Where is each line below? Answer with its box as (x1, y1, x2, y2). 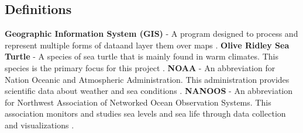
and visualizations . (5, 118, 74, 131)
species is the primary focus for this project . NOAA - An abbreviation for (5, 61, 276, 73)
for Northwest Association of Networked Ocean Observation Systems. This (5, 96, 271, 108)
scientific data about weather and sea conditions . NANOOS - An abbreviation (5, 85, 293, 97)
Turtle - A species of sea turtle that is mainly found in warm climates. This (5, 50, 278, 62)
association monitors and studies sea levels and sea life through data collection (5, 107, 286, 120)
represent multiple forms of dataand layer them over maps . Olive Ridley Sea (5, 38, 290, 51)
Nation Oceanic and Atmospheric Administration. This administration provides (5, 73, 290, 85)
